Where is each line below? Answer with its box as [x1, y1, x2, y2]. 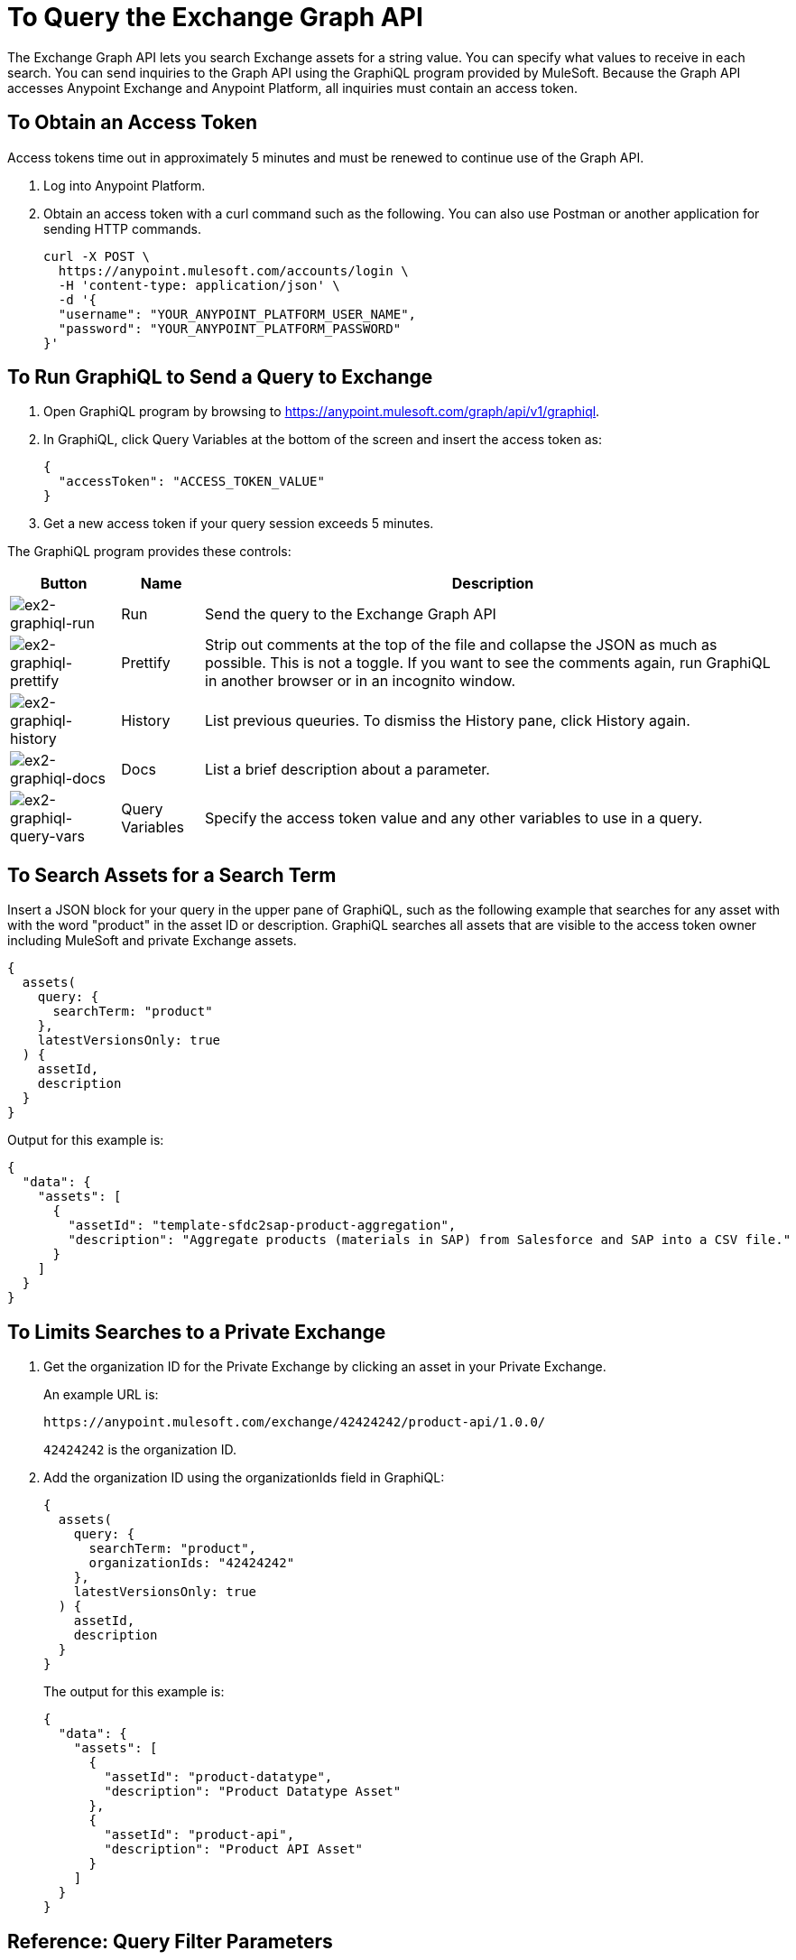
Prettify [121, 654, 171, 673]
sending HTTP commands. [43, 220, 201, 237]
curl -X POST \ [43, 248, 151, 264]
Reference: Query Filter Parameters [7, 1929, 333, 1953]
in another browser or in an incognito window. [205, 672, 516, 691]
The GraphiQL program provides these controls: [7, 543, 292, 560]
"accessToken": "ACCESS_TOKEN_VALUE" [58, 474, 325, 489]
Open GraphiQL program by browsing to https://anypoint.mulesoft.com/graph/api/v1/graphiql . [43, 404, 600, 420]
